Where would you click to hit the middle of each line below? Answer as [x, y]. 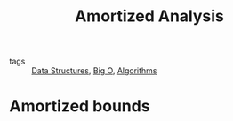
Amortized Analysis [149, 16]
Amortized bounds [80, 106]
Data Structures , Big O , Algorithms [94, 71]
